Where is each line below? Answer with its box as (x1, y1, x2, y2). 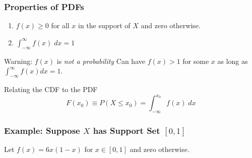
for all (51, 20, 70, 31)
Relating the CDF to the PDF (4, 84, 98, 94)
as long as (217, 55, 248, 66)
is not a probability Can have (56, 55, 145, 66)
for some (182, 55, 209, 66)
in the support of (78, 20, 131, 31)
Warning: (4, 55, 33, 66)
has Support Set (93, 124, 160, 136)
